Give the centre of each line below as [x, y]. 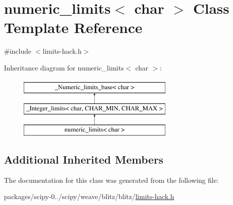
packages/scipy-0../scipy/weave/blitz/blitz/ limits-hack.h [89, 196]
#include [18, 51]
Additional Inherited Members [84, 159]
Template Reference [73, 27]
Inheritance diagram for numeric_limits [64, 67]
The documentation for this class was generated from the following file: [111, 180]
